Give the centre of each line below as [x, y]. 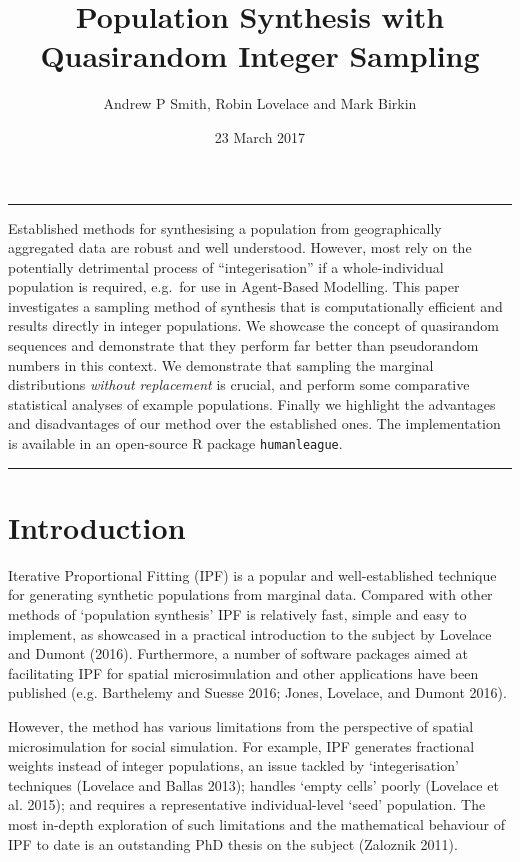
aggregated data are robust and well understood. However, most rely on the [240, 247]
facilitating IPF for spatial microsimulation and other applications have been [243, 672]
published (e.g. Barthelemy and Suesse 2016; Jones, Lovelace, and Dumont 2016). [257, 692]
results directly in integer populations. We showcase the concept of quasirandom [254, 325]
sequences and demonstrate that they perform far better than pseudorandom [243, 345]
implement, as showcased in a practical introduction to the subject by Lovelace [250, 633]
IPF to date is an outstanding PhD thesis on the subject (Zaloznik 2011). [233, 843]
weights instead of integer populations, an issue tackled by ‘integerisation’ [233, 765]
